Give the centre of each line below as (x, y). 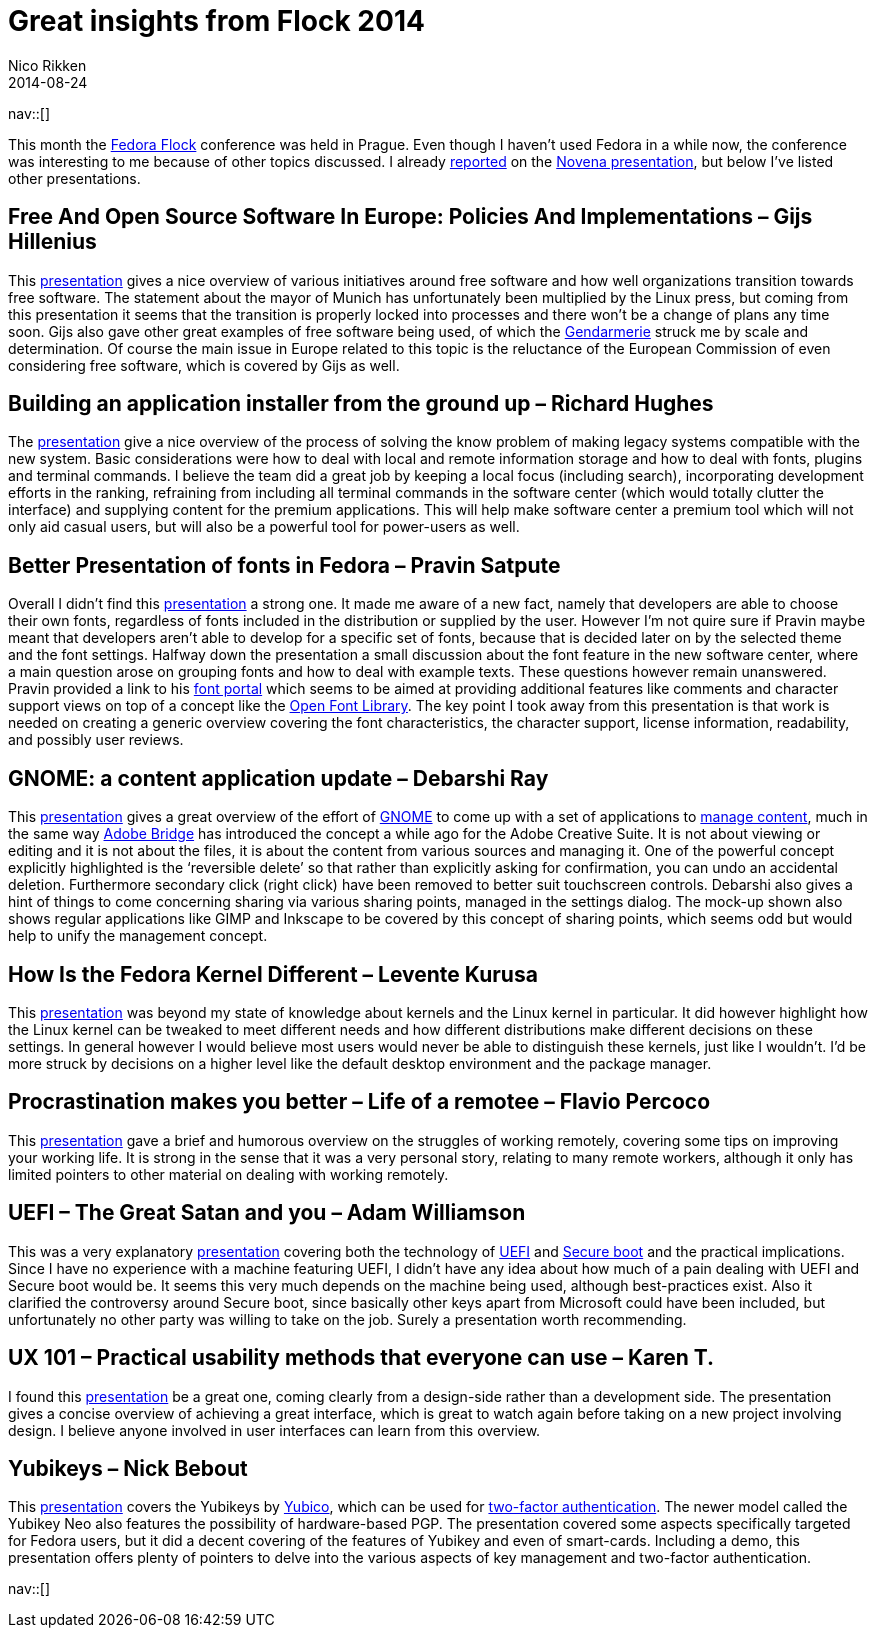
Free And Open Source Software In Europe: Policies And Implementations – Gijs (410, 217)
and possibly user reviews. (96, 740)
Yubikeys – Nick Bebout (128, 1468)
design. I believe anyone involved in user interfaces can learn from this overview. (274, 1430)
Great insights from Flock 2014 (216, 21)
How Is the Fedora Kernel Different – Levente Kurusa (273, 974)
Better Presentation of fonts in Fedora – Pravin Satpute (284, 565)
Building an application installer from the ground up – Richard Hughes (361, 404)
